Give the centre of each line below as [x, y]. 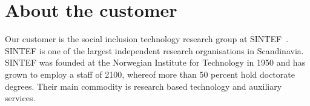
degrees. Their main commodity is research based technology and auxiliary [143, 86]
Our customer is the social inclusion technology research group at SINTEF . [147, 39]
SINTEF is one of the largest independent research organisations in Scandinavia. [154, 50]
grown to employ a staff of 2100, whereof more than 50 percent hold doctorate [150, 74]
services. [20, 98]
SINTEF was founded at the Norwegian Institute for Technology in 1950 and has [155, 62]
